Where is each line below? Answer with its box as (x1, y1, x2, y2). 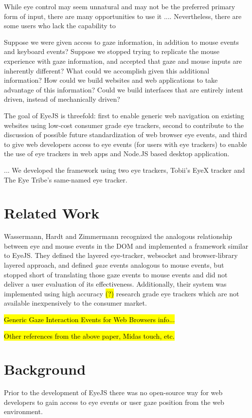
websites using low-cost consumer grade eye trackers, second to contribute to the (4, 120, 244, 130)
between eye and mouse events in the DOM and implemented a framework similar (4, 240, 249, 251)
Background (4, 359, 86, 379)
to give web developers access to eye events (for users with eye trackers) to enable (4, 139, 247, 149)
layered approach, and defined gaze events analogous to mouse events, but (4, 260, 224, 270)
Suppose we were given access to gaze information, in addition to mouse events (4, 36, 239, 47)
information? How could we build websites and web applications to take (4, 75, 218, 85)
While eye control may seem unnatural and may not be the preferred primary (4, 1, 235, 11)
